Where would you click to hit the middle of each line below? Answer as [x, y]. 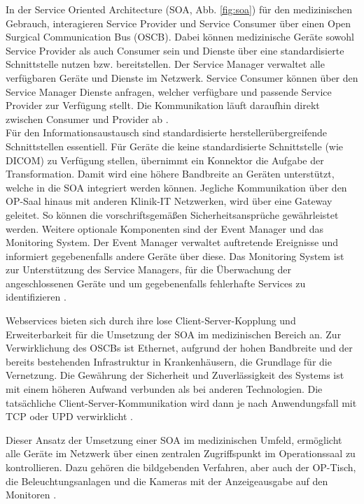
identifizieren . [36, 297]
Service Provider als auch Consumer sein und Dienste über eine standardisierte [175, 50]
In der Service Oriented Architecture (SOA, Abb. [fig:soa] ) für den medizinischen [179, 9]
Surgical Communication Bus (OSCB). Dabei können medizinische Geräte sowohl [180, 37]
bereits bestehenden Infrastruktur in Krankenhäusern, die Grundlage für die [169, 361]
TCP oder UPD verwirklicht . [69, 416]
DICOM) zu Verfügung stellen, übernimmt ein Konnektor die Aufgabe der [165, 160]
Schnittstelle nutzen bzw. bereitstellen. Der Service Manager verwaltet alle [165, 64]
